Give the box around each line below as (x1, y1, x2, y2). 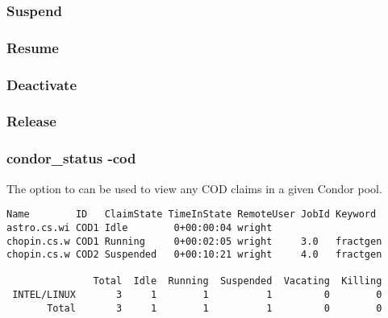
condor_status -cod (6, 148, 136, 168)
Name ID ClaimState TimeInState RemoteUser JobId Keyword (6, 209, 377, 221)
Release (6, 111, 56, 131)
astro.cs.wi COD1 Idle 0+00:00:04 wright (6, 221, 273, 233)
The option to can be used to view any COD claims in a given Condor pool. (6, 180, 382, 196)
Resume (6, 37, 59, 57)
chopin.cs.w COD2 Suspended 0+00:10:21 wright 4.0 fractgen (6, 249, 382, 261)
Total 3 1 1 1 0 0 (47, 302, 382, 314)
